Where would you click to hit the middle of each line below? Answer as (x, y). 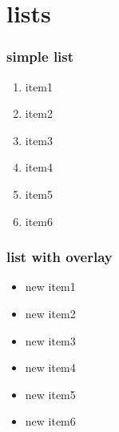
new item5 (50, 394)
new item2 (50, 313)
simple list (40, 57)
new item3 (50, 340)
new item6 (50, 421)
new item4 (50, 367)
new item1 (50, 287)
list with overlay (59, 257)
